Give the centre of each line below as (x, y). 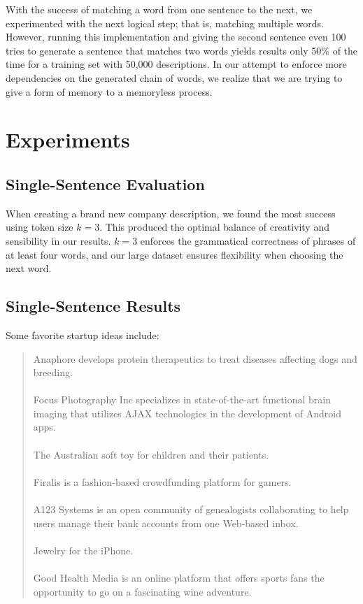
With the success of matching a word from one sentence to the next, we (159, 9)
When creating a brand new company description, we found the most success (171, 213)
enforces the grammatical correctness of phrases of (248, 240)
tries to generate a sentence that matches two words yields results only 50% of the (182, 50)
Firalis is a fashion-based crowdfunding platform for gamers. (162, 481)
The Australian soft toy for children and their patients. (151, 454)
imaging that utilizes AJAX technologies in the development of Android (187, 413)
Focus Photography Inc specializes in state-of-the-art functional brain (182, 400)
